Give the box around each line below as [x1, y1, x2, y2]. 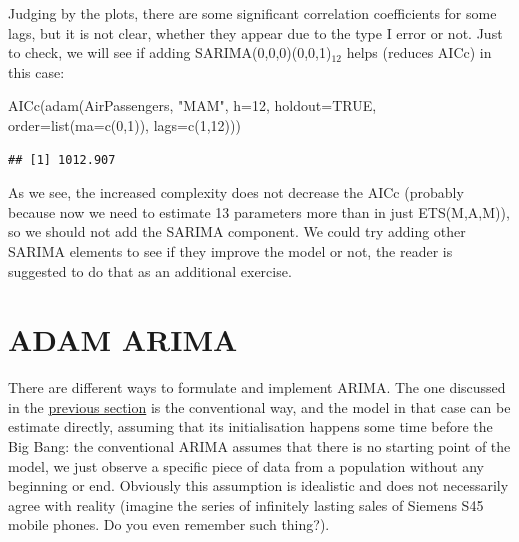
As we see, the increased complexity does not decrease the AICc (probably [8, 182, 464, 203]
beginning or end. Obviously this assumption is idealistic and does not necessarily [8, 475, 509, 496]
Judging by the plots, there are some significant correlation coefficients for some [8, 3, 497, 23]
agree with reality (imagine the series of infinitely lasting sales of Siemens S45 [8, 494, 484, 515]
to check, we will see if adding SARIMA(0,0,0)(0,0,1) [8, 42, 332, 63]
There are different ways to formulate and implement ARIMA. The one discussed [8, 377, 506, 398]
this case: [8, 61, 65, 82]
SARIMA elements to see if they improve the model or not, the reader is [8, 240, 453, 261]
